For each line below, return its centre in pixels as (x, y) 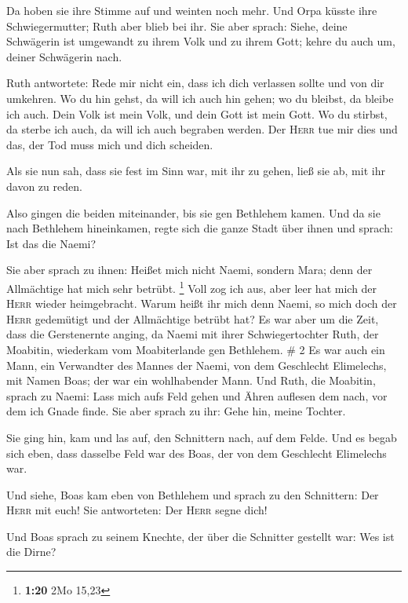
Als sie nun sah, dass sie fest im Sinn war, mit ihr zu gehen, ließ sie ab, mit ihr (196, 171)
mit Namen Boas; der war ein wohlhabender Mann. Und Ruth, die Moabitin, (191, 380)
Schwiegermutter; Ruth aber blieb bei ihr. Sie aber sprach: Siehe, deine (177, 26)
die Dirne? (31, 552)
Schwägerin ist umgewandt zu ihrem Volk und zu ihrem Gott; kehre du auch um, (201, 41)
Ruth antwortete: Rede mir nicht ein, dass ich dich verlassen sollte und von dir (195, 83)
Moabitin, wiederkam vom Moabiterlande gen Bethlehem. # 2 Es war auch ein (196, 349)
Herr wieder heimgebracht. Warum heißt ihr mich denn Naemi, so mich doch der (202, 303)
